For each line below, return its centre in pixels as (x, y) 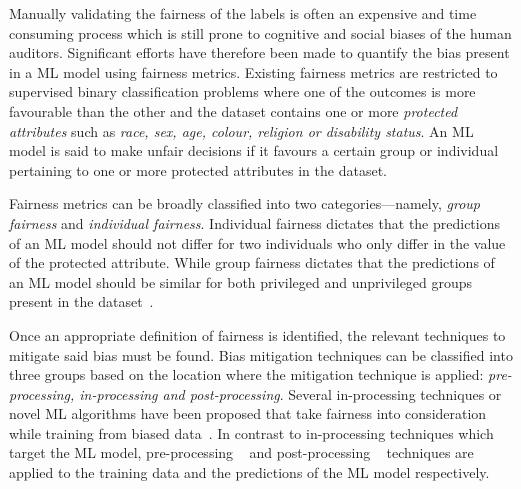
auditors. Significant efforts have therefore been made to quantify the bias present (259, 52)
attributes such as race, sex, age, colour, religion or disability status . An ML (241, 130)
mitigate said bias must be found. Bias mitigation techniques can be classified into (261, 354)
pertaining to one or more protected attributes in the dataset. (198, 169)
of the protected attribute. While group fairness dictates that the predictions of (252, 262)
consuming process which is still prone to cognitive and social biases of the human (260, 32)
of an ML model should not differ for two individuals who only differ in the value (257, 242)
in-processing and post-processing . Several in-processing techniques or (290, 393)
